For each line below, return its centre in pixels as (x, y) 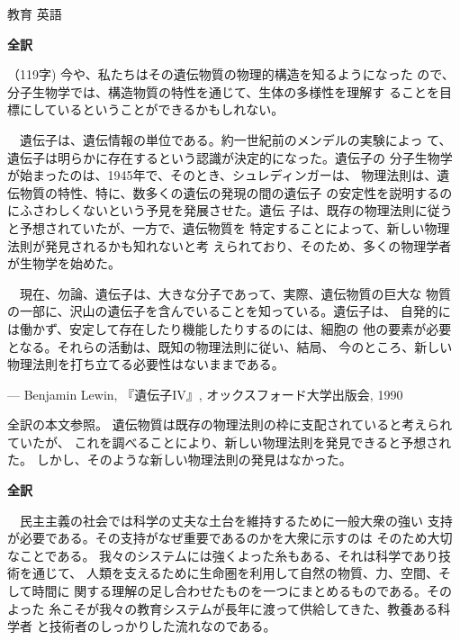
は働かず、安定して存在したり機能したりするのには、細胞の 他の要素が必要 (230, 328)
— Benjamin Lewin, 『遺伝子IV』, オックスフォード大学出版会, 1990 (205, 394)
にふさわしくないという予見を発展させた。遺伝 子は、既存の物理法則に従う (230, 210)
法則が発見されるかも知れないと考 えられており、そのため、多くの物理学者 (230, 245)
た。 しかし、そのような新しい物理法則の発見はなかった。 (180, 460)
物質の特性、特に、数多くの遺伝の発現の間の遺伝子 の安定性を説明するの (236, 192)
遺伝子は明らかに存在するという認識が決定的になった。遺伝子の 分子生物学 (230, 157)
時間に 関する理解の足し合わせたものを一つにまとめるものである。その (242, 591)
